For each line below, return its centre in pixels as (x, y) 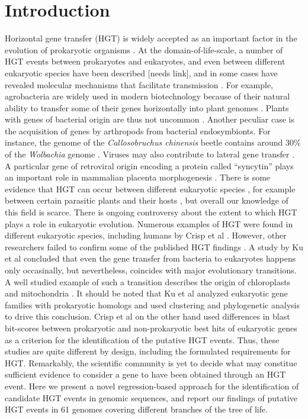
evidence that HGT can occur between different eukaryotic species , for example (150, 188)
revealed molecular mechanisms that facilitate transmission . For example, (139, 84)
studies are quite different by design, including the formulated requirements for (148, 351)
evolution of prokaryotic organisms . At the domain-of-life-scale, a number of (144, 49)
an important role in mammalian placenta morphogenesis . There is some (138, 177)
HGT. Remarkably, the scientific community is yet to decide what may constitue (151, 362)
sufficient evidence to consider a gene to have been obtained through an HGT (145, 374)
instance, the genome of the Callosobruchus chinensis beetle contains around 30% (153, 142)
